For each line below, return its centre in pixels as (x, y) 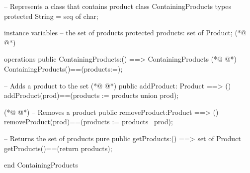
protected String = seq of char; (51, 16)
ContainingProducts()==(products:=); (63, 68)
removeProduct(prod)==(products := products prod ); (88, 122)
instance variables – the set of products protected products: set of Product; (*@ (125, 33)
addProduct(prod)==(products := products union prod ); (91, 95)
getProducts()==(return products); (58, 148)
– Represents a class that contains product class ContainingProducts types (118, 6)
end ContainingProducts (41, 165)
